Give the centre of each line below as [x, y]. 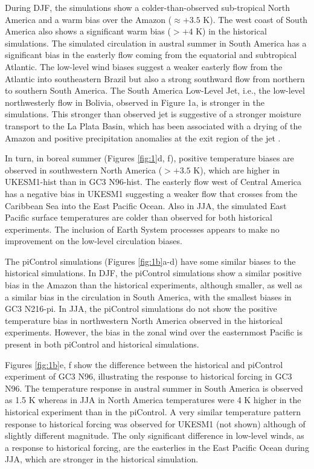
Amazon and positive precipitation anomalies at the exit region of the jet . [143, 137]
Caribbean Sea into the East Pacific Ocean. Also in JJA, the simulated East [146, 205]
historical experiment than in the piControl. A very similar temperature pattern [153, 412]
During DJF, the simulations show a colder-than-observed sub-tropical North [147, 7]
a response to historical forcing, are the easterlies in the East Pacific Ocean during [157, 447]
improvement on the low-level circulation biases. [94, 241]
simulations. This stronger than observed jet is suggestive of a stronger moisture [153, 114]
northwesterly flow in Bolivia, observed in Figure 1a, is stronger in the [135, 102]
